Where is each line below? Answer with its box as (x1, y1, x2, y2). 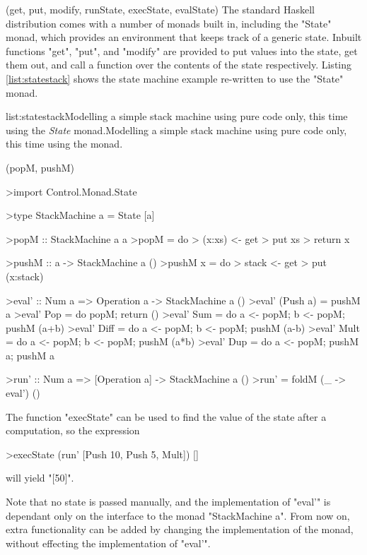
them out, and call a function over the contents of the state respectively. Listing (6, 57, 352, 72)
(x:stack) (6, 268, 44, 283)
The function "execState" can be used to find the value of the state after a (6, 409, 327, 424)
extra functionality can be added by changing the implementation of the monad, (6, 522, 354, 537)
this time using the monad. (6, 136, 123, 151)
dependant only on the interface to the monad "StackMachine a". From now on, (6, 508, 350, 523)
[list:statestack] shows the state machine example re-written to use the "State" (6, 71, 344, 85)
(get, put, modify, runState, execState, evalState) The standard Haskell (6, 2, 315, 16)
